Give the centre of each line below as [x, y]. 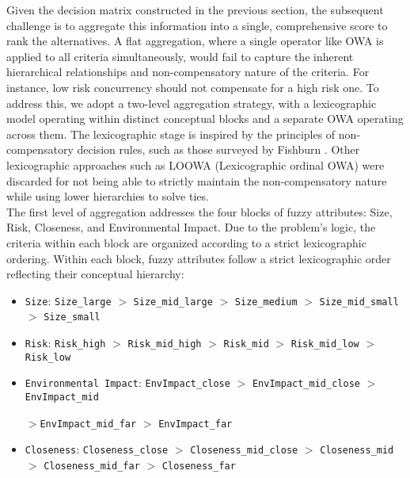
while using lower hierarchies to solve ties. [108, 196]
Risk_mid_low [325, 344]
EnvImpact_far [196, 424]
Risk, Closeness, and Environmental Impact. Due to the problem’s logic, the [191, 227]
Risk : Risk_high [65, 342]
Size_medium [266, 302]
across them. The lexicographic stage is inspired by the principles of [171, 134]
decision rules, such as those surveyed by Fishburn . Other [218, 149]
